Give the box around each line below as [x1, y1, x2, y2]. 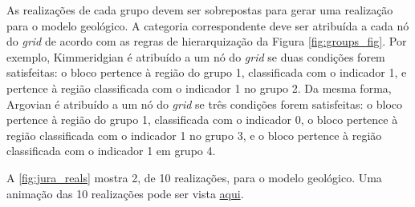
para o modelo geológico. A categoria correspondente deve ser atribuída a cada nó [6, 17, 409, 34]
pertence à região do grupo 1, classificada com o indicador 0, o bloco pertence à [6, 111, 398, 128]
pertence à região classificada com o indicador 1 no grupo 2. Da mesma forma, [6, 79, 392, 96]
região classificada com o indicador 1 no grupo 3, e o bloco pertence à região [6, 126, 382, 143]
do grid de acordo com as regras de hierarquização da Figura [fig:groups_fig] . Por [6, 33, 407, 50]
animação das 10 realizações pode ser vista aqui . [6, 185, 244, 201]
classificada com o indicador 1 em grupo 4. [6, 142, 216, 159]
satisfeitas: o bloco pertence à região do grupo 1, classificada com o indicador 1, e [6, 64, 407, 81]
